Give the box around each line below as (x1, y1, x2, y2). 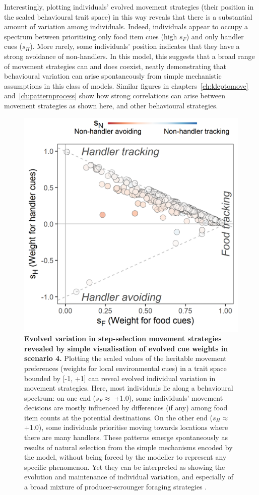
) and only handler (186, 31, 244, 41)
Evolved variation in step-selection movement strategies (24, 333, 222, 344)
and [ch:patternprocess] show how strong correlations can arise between (4, 90, 225, 101)
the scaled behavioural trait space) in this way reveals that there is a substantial (4, 11, 252, 22)
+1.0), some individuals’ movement (114, 392, 223, 403)
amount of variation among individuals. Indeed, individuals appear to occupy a (4, 21, 248, 32)
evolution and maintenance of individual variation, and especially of (24, 471, 234, 482)
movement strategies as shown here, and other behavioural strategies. (4, 100, 218, 110)
